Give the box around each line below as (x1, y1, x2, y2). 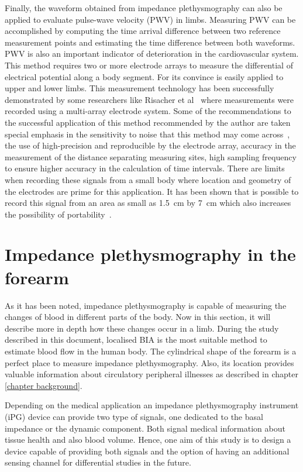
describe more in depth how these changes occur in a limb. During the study (5, 322, 279, 334)
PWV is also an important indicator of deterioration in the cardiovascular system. (5, 47, 299, 60)
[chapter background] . (5, 379, 82, 391)
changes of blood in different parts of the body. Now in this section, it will (5, 311, 271, 323)
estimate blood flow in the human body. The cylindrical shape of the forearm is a (5, 344, 297, 357)
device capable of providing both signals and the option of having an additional (5, 445, 290, 457)
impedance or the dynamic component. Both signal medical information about (5, 422, 285, 434)
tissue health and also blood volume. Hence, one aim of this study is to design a (5, 433, 291, 446)
